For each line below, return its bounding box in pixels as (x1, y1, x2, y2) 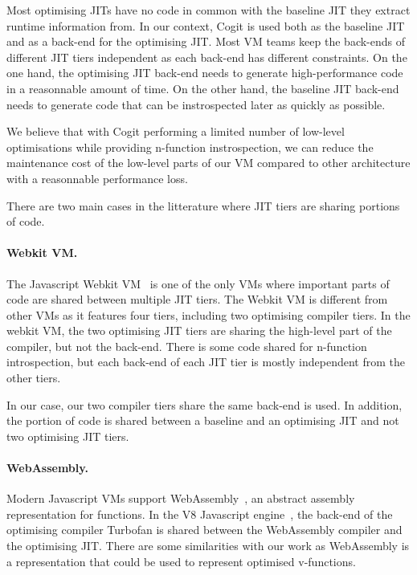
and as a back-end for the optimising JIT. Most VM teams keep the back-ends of (6, 33, 406, 50)
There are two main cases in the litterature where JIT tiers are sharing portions (6, 197, 400, 214)
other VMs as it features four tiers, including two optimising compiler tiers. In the (6, 306, 411, 323)
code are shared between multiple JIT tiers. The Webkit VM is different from (6, 291, 388, 308)
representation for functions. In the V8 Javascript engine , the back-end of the (6, 505, 393, 522)
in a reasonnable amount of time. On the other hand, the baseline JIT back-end (6, 80, 399, 96)
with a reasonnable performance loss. (6, 169, 188, 186)
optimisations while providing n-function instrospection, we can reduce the (6, 138, 374, 155)
